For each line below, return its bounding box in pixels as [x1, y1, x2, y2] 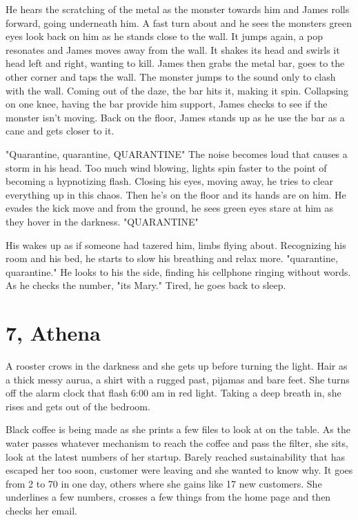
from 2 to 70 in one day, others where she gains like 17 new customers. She [6, 476, 322, 490]
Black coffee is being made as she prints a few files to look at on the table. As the [6, 422, 350, 437]
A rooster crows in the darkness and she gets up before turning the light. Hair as [6, 359, 348, 372]
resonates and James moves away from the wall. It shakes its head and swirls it [6, 42, 340, 57]
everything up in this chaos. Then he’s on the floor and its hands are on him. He [6, 187, 346, 201]
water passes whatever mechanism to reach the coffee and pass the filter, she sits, [6, 435, 348, 450]
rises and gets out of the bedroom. [6, 399, 150, 413]
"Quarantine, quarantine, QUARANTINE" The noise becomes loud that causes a [6, 146, 348, 161]
